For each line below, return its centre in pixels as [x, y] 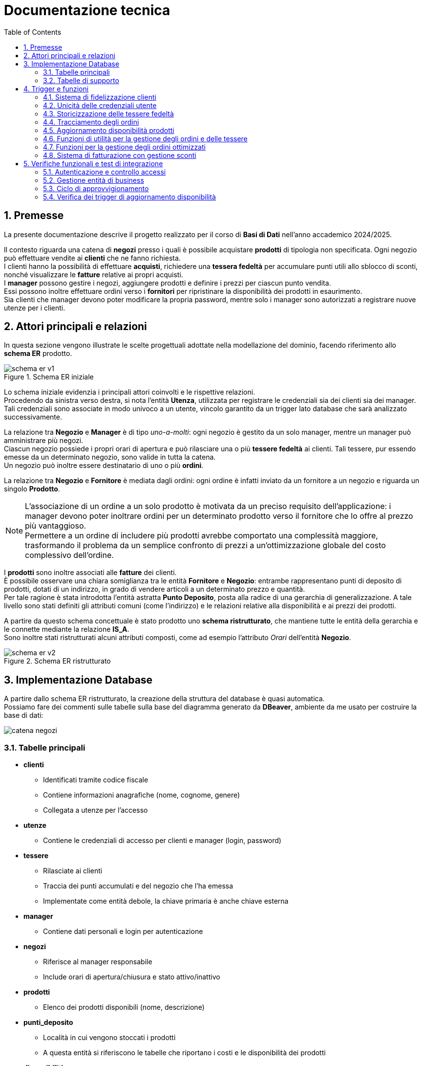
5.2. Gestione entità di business [94, 180]
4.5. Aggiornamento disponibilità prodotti [109, 130]
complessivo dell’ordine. [69, 555]
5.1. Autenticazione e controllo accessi [105, 172]
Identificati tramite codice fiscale [96, 780]
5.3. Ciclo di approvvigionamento [96, 188]
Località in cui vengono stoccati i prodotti [109, 1038]
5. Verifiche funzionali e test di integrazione [93, 163]
